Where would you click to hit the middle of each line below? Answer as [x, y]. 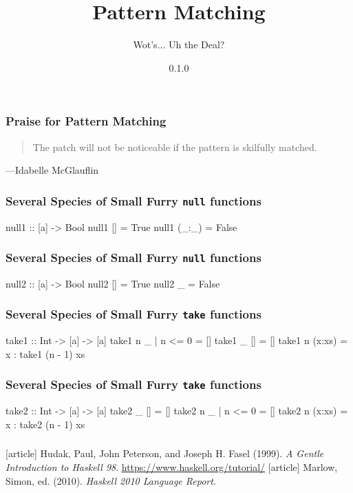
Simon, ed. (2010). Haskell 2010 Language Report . [111, 480]
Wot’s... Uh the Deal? [179, 44]
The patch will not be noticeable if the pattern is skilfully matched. [175, 147]
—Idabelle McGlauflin [52, 170]
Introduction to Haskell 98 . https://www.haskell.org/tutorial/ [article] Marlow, [172, 467]
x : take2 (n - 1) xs [45, 424]
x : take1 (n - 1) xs [45, 353]
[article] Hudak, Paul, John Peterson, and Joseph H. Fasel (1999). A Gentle [165, 453]
